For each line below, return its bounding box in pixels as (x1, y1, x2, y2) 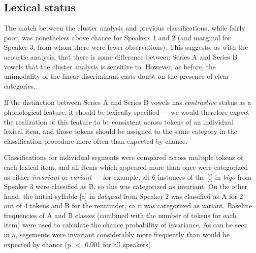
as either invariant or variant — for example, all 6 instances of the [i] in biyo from (4, 171, 252, 182)
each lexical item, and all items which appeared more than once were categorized (4, 161, 248, 172)
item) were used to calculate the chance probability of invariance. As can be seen (4, 220, 248, 230)
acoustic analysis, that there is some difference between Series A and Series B (4, 51, 238, 62)
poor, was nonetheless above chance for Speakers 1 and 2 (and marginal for (4, 32, 231, 42)
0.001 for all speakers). (85, 239, 153, 249)
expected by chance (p (4, 239, 71, 249)
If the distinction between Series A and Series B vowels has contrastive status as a (4, 97, 252, 107)
